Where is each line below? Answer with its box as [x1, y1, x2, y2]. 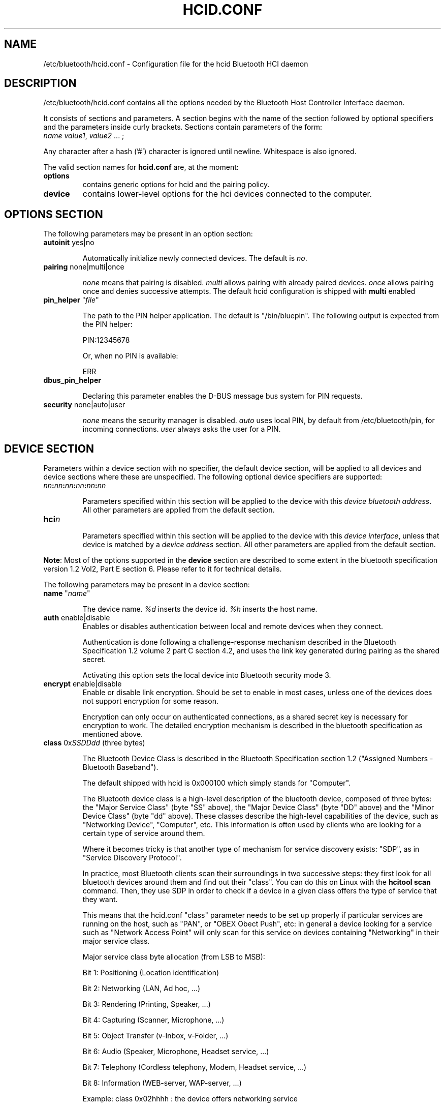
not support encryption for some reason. [82, 697, 218, 706]
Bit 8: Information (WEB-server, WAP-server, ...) [82, 1079, 242, 1088]
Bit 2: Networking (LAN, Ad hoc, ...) [82, 984, 201, 993]
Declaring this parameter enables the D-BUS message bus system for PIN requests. [82, 392, 363, 401]
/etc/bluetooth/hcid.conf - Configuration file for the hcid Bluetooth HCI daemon [43, 59, 308, 68]
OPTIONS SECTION [4, 207, 103, 221]
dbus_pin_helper [43, 376, 101, 385]
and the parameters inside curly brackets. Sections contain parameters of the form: [43, 123, 323, 132]
